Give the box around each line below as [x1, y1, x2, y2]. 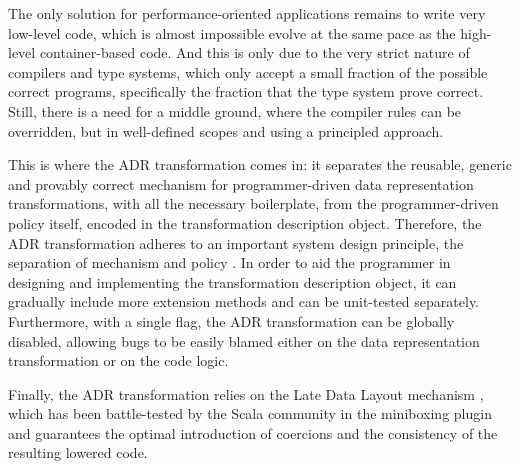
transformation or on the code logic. [8, 350, 229, 371]
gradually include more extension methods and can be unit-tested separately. [8, 291, 480, 312]
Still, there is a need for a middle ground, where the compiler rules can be [8, 100, 462, 121]
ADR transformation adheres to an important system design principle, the [8, 232, 464, 253]
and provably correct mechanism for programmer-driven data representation [8, 173, 474, 194]
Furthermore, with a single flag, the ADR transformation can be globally [8, 310, 455, 331]
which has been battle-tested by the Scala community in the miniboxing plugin [8, 403, 492, 424]
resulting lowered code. [8, 442, 148, 463]
